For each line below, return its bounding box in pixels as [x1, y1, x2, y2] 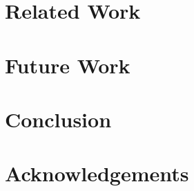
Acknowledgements [5, 159, 189, 188]
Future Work [5, 51, 130, 79]
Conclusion [5, 104, 112, 133]
